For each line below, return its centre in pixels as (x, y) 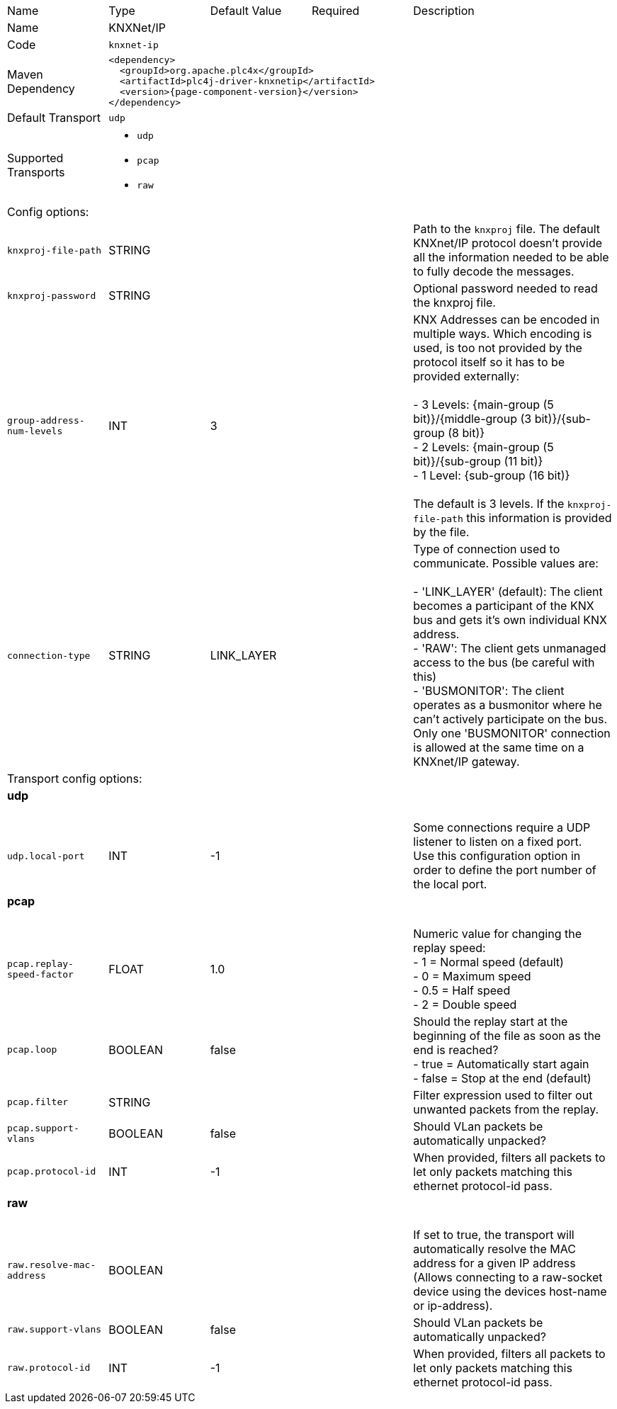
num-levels (35, 431)
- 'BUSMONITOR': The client (489, 691)
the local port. (450, 884)
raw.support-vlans (55, 1330)
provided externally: (466, 376)
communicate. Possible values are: (506, 563)
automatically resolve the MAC (494, 1249)
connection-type (49, 655)
